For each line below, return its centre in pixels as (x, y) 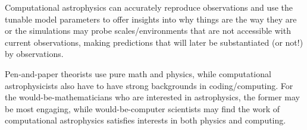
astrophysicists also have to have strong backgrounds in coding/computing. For (149, 85)
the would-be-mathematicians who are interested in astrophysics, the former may (152, 97)
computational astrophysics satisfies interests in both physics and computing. (145, 120)
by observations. (34, 54)
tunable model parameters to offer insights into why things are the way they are (151, 19)
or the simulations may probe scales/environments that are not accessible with (148, 31)
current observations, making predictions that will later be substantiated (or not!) (154, 42)
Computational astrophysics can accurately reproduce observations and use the (149, 7)
